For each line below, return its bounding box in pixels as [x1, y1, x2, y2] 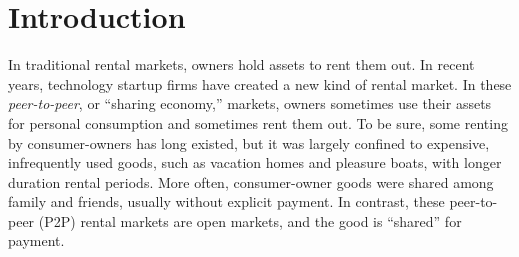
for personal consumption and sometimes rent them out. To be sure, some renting [8, 112, 508, 133]
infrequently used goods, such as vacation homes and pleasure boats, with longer [8, 152, 502, 173]
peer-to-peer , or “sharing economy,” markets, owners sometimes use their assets [8, 93, 492, 114]
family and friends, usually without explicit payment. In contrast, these [8, 191, 445, 212]
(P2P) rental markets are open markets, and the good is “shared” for [38, 210, 462, 231]
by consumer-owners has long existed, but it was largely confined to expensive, [8, 132, 490, 153]
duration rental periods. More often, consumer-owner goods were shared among [8, 171, 494, 192]
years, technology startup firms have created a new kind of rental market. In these [8, 73, 512, 94]
